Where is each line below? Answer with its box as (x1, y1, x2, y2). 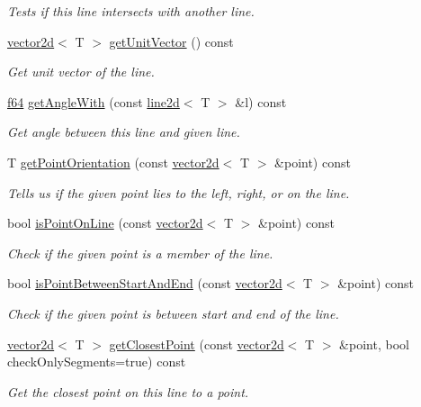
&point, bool (339, 334, 409, 353)
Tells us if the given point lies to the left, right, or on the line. (7, 183, 350, 202)
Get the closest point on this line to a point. (7, 382, 249, 401)
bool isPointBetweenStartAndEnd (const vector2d (7, 274, 282, 293)
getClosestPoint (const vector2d (109, 334, 284, 353)
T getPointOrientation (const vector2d (7, 152, 219, 171)
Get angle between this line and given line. (7, 122, 240, 141)
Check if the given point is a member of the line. (7, 243, 273, 262)
